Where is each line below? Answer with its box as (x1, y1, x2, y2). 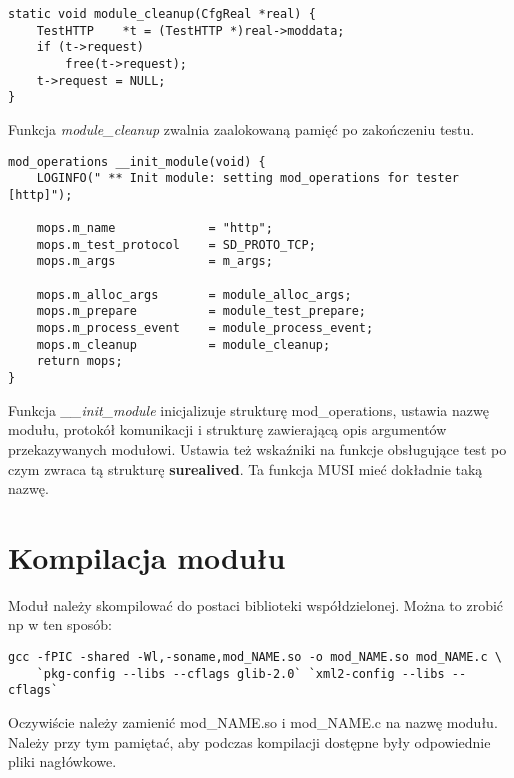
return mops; (36, 354, 123, 369)
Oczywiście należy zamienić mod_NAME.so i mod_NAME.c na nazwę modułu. (8, 711, 498, 732)
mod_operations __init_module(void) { (8, 154, 266, 169)
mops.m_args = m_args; (36, 254, 273, 269)
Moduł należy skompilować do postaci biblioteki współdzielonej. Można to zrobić (8, 594, 504, 615)
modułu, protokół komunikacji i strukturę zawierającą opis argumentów (8, 419, 447, 440)
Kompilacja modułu (8, 536, 286, 577)
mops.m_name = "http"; (36, 221, 273, 236)
